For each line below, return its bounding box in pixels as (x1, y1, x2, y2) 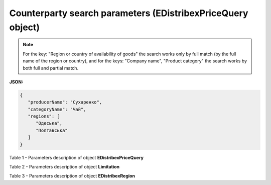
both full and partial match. (23, 65, 79, 71)
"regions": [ (28, 114, 60, 119)
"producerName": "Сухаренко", (28, 100, 102, 105)
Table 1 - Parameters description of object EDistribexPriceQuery (9, 154, 144, 160)
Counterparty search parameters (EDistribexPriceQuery (9, 8, 248, 19)
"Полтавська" (36, 127, 68, 133)
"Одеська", (36, 121, 63, 126)
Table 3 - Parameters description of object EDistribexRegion (9, 173, 135, 179)
